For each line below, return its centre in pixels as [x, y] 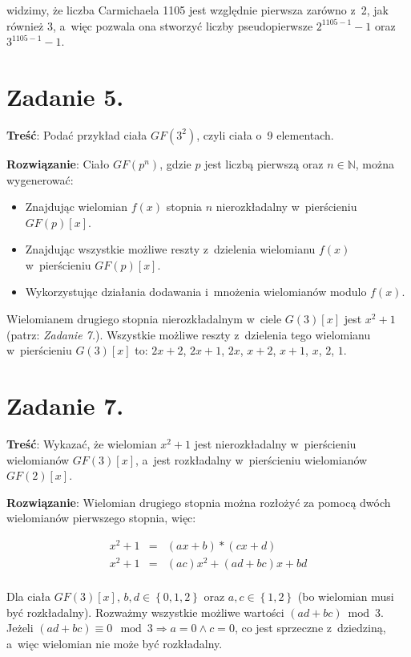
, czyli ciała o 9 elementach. [265, 134]
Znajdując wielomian [76, 207]
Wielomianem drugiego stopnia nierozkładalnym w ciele [144, 319]
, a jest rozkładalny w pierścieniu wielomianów [252, 459]
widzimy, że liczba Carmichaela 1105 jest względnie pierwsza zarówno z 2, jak [197, 10]
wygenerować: [40, 179]
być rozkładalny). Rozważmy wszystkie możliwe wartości [145, 612]
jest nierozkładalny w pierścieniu [275, 443]
